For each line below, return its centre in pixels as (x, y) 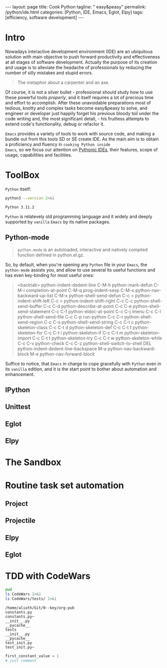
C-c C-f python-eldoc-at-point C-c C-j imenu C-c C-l (106, 311)
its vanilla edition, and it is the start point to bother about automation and (81, 369)
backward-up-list (35, 295)
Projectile (20, 521)
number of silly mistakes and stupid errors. (49, 72)
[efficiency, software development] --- (45, 17)
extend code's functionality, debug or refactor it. (55, 124)
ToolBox (22, 175)
